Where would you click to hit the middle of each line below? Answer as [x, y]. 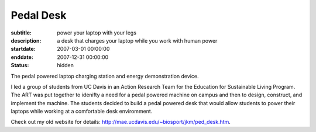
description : [26, 40]
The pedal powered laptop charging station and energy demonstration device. [105, 76]
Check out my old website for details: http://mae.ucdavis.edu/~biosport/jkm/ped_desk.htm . [121, 122]
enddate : [22, 57]
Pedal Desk [39, 15]
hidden [66, 65]
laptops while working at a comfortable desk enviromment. [82, 112]
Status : [20, 65]
